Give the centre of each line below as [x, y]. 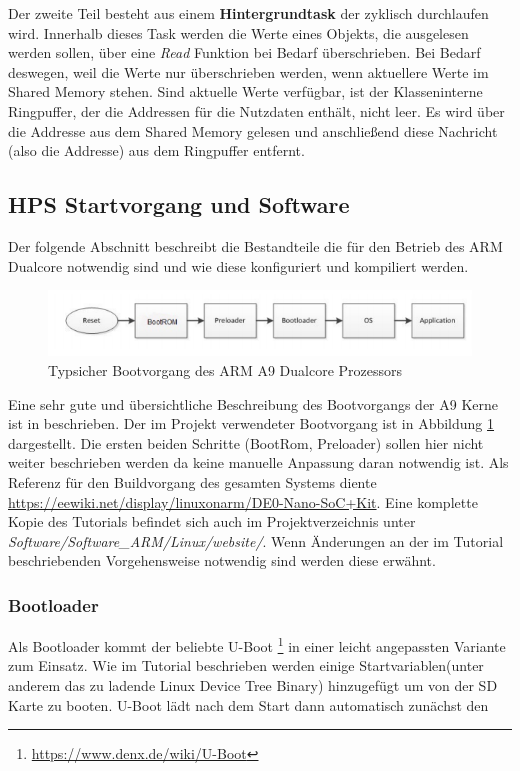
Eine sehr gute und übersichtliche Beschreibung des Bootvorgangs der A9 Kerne [253, 403]
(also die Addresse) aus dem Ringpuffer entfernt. [156, 150]
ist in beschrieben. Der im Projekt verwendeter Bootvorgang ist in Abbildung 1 [251, 423]
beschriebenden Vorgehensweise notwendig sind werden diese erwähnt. [222, 560]
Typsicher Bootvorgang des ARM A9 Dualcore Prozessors [225, 369]
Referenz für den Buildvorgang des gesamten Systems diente [192, 481]
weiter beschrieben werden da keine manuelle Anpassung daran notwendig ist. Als [258, 462]
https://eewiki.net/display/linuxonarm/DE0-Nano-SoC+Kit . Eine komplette [243, 501]
